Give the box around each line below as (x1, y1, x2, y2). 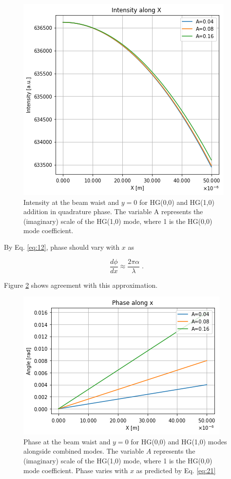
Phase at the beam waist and (23, 436, 111, 446)
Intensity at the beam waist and (23, 197, 119, 207)
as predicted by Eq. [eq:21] (136, 465, 216, 475)
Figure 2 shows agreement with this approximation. (4, 279, 158, 290)
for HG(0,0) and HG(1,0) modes (131, 436, 227, 446)
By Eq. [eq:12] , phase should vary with (4, 241, 120, 252)
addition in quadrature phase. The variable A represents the (23, 206, 203, 217)
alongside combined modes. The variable (23, 446, 144, 456)
